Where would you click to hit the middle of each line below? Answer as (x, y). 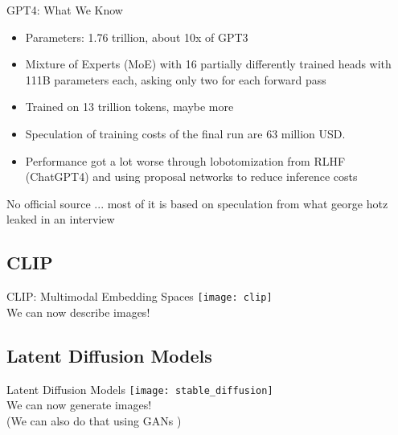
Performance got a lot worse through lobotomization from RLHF (185, 160)
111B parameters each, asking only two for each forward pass (176, 79)
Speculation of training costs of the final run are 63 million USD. (185, 133)
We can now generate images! (79, 405)
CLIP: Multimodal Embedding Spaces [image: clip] (140, 296)
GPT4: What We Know (65, 10)
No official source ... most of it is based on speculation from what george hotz (197, 203)
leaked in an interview (61, 219)
